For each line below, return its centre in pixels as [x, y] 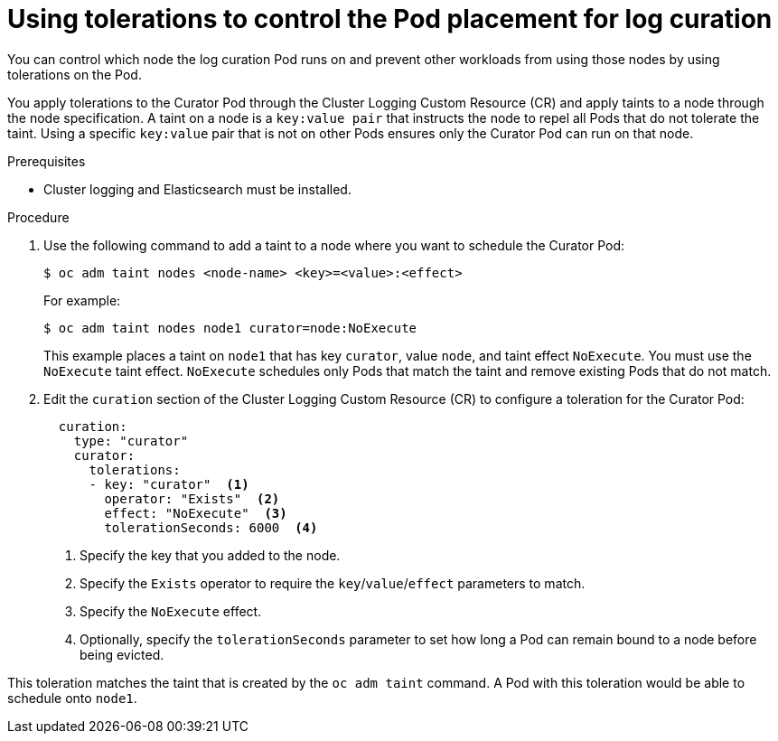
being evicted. [122, 654]
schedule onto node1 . [72, 698]
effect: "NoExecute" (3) [196, 513]
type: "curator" [131, 441]
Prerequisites [47, 161]
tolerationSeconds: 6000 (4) [211, 527]
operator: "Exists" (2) [192, 498]
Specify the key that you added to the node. [210, 555]
